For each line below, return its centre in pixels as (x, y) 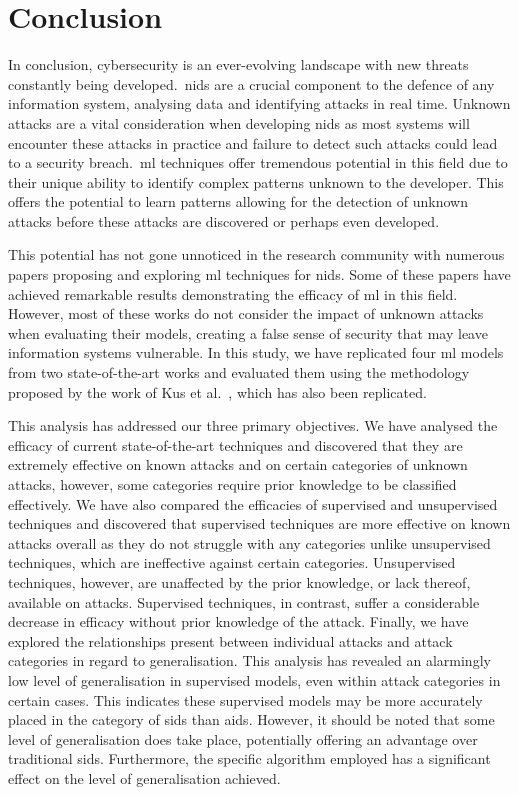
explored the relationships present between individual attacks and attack (230, 640)
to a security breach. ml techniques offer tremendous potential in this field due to (258, 162)
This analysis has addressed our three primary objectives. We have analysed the (253, 425)
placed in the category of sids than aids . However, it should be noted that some (251, 719)
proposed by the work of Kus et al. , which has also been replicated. (217, 391)
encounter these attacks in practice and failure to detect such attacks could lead (253, 142)
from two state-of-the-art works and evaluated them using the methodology (239, 372)
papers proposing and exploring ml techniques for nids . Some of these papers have (259, 274)
